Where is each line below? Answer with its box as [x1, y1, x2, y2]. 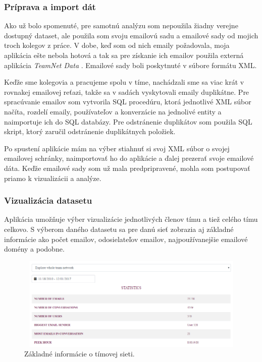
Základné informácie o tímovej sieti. [24, 348, 135, 359]
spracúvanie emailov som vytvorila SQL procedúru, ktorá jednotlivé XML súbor [4, 96, 251, 107]
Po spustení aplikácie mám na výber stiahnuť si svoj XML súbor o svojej [4, 143, 230, 153]
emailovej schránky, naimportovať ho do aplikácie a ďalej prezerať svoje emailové [4, 153, 254, 163]
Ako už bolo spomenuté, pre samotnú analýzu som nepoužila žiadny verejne [4, 20, 238, 31]
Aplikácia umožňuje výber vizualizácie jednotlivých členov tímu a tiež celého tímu [4, 214, 258, 224]
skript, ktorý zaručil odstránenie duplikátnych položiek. [4, 126, 176, 137]
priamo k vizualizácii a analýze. [4, 172, 101, 183]
